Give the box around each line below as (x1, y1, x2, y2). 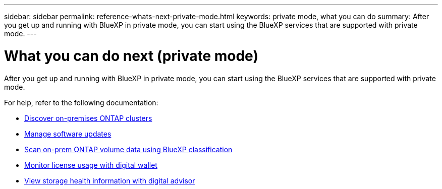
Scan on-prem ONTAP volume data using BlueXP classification (24, 145, 233, 154)
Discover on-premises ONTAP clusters (24, 113, 152, 122)
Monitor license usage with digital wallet (24, 160, 157, 169)
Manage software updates (24, 129, 112, 138)
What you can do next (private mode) (4, 47, 258, 65)
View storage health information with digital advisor (24, 176, 195, 185)
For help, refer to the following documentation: (4, 98, 158, 107)
